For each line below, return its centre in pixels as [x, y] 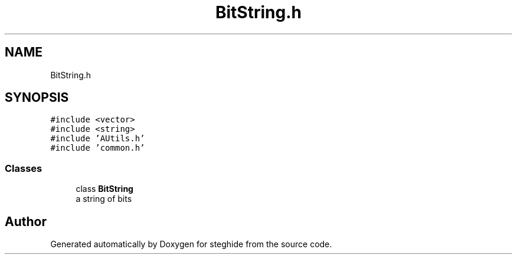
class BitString [104, 189]
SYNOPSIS [37, 98]
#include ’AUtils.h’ [98, 139]
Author [26, 221]
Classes [24, 168]
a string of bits [104, 199]
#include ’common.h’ [98, 148]
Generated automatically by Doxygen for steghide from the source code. [191, 244]
